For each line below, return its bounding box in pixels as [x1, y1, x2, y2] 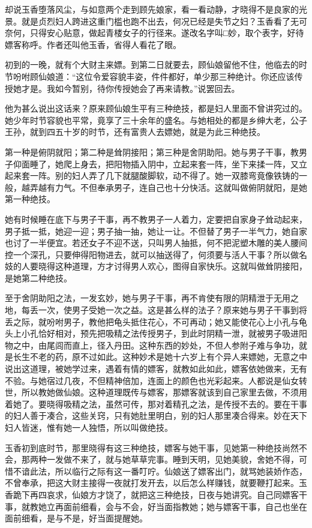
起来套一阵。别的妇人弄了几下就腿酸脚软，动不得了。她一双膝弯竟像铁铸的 [5, 169, 299, 182]
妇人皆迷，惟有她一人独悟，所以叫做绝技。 [5, 421, 173, 433]
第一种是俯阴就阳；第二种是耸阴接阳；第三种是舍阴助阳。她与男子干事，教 [5, 145, 299, 158]
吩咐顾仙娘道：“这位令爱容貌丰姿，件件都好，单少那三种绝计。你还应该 [13, 70, 295, 82]
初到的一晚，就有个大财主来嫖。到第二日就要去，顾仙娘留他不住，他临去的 [5, 58, 299, 71]
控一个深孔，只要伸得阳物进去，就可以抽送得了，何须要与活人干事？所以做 [5, 248, 299, 260]
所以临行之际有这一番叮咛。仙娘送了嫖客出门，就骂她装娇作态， [55, 464, 307, 477]
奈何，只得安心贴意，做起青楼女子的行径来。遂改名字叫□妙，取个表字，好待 [5, 26, 304, 39]
